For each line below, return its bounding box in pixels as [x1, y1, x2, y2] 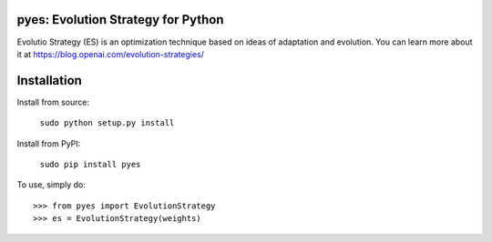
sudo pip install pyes [39, 159, 141, 169]
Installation [16, 73, 82, 88]
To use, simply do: [16, 179, 86, 190]
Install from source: [16, 96, 90, 107]
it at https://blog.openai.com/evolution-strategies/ [16, 48, 205, 59]
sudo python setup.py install [39, 118, 175, 128]
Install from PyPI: [16, 137, 81, 149]
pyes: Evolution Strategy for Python [16, 12, 224, 27]
